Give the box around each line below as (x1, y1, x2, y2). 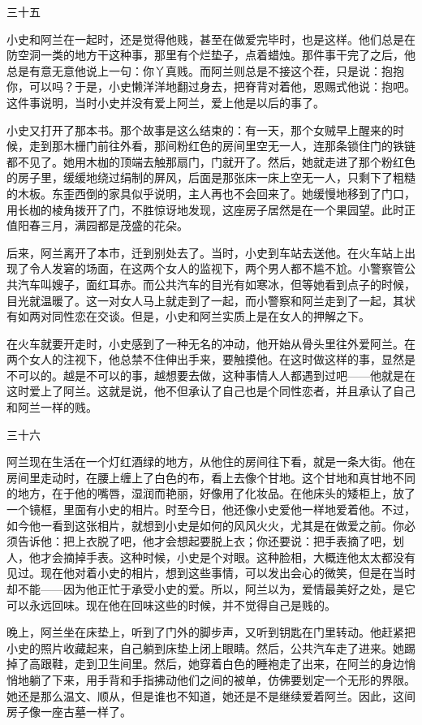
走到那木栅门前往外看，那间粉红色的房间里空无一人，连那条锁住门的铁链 (28, 137, 416, 154)
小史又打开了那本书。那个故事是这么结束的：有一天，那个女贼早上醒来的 (6, 121, 393, 138)
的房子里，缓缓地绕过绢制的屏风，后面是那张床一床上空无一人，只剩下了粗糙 (6, 169, 416, 186)
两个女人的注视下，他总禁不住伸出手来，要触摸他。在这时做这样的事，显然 (6, 351, 404, 368)
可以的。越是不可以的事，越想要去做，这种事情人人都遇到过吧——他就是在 (17, 366, 416, 383)
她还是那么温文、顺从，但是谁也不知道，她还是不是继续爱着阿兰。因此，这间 (6, 687, 416, 704)
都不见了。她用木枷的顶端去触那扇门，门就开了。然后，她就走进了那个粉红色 (6, 153, 416, 170)
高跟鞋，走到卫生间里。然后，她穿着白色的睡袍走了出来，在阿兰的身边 (28, 655, 404, 672)
